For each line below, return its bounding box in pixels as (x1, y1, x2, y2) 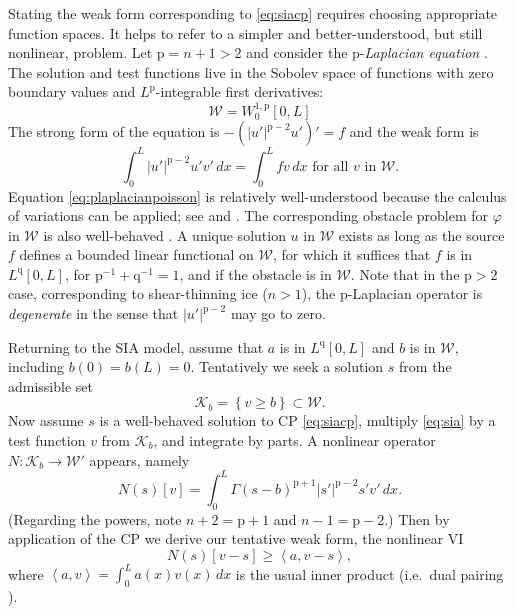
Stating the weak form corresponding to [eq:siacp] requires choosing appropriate (8, 3, 498, 23)
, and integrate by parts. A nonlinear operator (153, 430, 436, 451)
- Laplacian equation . (359, 42, 488, 63)
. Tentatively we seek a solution (190, 356, 384, 377)
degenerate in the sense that (8, 303, 179, 324)
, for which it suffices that (272, 244, 431, 265)
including (8, 356, 65, 377)
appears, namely (89, 449, 190, 470)
